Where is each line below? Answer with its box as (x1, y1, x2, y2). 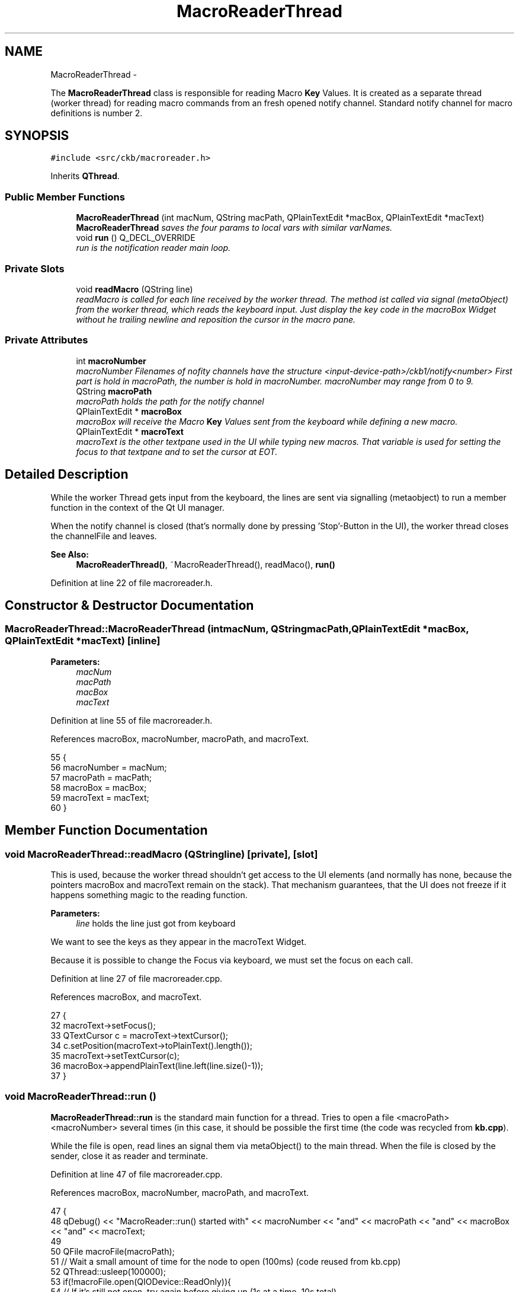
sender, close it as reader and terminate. (50, 1150, 208, 1161)
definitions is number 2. (50, 107, 143, 118)
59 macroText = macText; (50, 792, 149, 803)
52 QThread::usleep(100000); (50, 1266, 166, 1277)
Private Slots (5, 262, 65, 275)
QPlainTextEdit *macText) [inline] (5, 635, 161, 647)
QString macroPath (76, 386, 152, 396)
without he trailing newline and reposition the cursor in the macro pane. (76, 314, 355, 324)
